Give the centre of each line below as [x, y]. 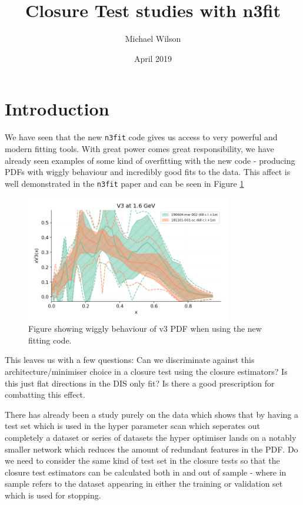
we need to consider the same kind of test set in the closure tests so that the [142, 461]
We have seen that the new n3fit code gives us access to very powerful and [141, 137]
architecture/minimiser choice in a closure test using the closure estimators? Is [146, 372]
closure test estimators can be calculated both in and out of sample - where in [146, 472]
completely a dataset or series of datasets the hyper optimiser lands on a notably [151, 438]
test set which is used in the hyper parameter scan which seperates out [132, 426]
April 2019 [153, 58]
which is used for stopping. [53, 495]
